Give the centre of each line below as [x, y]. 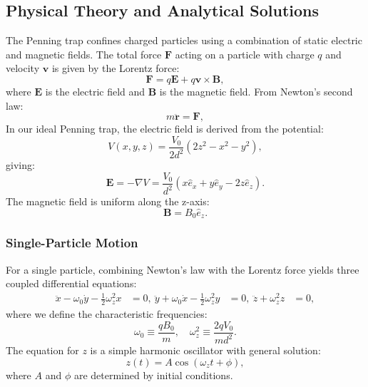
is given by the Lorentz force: [116, 68]
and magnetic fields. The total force [84, 54]
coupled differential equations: [71, 283]
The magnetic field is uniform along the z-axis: [108, 201]
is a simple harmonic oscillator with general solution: [205, 350]
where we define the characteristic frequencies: [107, 314]
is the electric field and [95, 91]
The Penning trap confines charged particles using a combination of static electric [184, 40]
